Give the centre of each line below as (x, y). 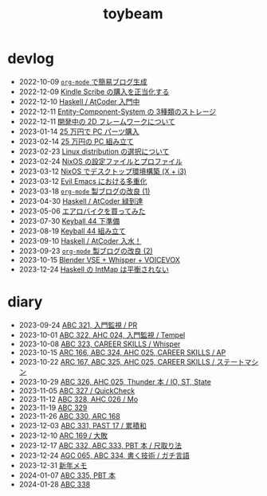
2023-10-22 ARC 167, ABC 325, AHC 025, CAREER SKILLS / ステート (132, 361)
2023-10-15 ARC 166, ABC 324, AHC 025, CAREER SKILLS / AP (122, 352)
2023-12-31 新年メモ (53, 465)
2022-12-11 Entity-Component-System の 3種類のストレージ (118, 111)
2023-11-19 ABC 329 (53, 408)
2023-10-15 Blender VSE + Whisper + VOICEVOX (100, 260)
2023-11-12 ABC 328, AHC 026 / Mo (79, 399)
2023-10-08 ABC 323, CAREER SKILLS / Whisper (100, 344)
